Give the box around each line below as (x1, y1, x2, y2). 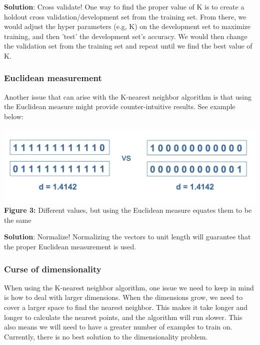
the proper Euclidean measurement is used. (4, 241, 136, 252)
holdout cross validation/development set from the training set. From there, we (4, 11, 246, 22)
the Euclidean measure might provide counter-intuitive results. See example (4, 101, 235, 112)
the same (4, 214, 31, 225)
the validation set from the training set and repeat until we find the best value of (4, 41, 252, 51)
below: (4, 111, 23, 121)
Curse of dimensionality (4, 262, 101, 275)
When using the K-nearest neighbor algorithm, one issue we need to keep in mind (4, 282, 254, 292)
